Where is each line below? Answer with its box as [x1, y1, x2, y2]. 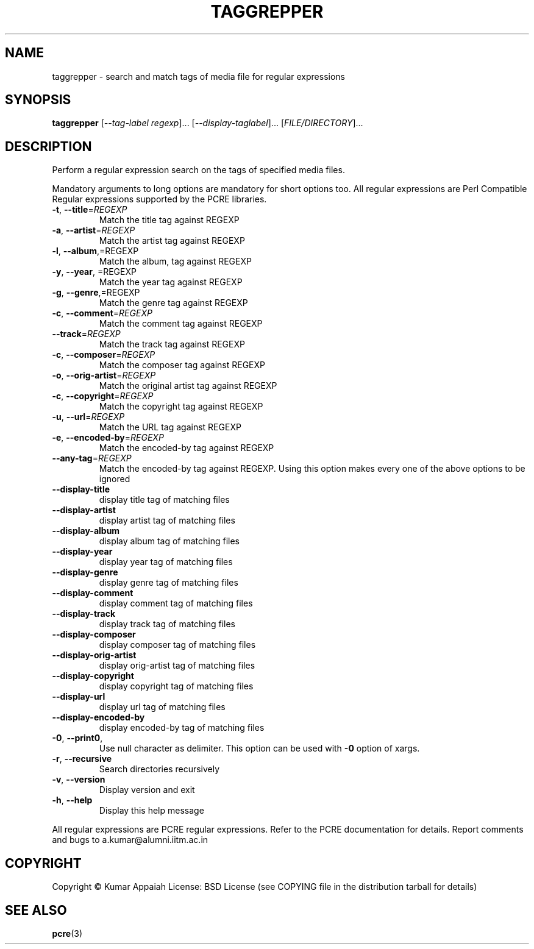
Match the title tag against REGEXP [99, 215, 240, 226]
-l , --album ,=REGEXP [52, 246, 139, 257]
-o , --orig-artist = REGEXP [52, 370, 156, 381]
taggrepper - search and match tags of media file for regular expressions [52, 71, 345, 82]
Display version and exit [99, 784, 195, 795]
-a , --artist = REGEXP [52, 225, 135, 236]
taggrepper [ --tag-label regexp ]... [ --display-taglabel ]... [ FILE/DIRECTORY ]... [52, 118, 363, 129]
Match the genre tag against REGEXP [99, 297, 248, 308]
